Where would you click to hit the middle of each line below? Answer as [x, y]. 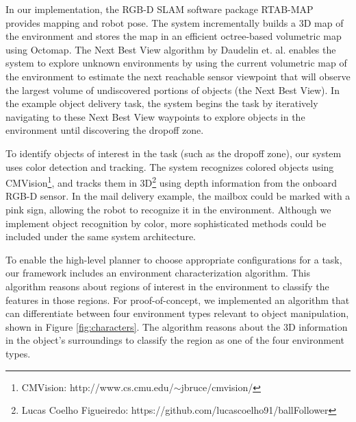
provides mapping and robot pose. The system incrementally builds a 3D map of [175, 22]
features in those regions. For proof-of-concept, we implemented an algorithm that [178, 300]
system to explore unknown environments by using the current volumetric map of [176, 63]
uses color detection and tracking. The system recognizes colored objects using [170, 166]
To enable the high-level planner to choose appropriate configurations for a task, [174, 259]
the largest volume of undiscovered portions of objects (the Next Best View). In [173, 90]
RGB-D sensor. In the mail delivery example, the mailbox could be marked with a [178, 196]
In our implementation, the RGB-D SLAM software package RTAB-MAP [160, 9]
